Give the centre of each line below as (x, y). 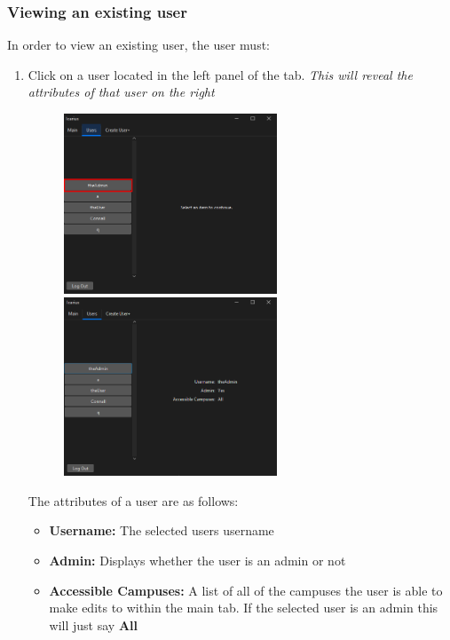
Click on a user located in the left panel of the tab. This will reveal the (220, 74)
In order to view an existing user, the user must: (139, 45)
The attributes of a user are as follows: (133, 500)
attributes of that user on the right (121, 92)
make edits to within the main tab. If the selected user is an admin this (244, 608)
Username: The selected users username (162, 530)
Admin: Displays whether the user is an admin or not (197, 561)
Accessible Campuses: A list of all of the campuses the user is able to (246, 590)
